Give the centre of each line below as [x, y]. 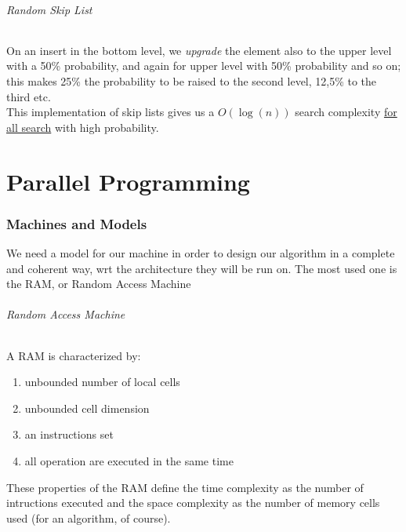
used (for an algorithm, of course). [89, 517]
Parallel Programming [128, 181]
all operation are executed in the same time [129, 460]
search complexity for [346, 112]
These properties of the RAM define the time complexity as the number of [185, 487]
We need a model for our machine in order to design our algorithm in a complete [201, 252]
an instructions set [69, 434]
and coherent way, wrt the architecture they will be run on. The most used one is [202, 268]
